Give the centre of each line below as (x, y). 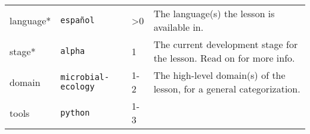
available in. (179, 27)
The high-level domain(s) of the (219, 75)
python (75, 113)
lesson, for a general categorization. (227, 89)
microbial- (85, 77)
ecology (77, 87)
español (77, 20)
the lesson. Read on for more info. (224, 58)
